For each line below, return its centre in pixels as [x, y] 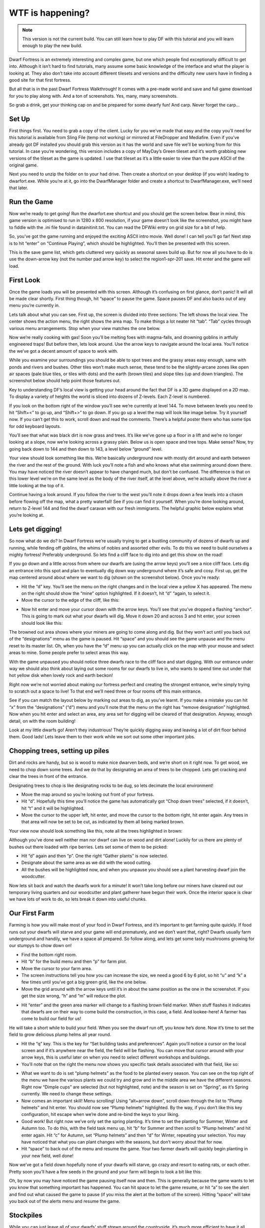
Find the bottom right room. [49, 954]
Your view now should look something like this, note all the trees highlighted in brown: [96, 831]
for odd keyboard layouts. [35, 426]
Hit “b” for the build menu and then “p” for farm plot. [74, 962]
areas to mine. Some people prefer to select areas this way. [69, 653]
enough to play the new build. [52, 46]
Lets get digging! [36, 529]
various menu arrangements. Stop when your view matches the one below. [85, 328]
